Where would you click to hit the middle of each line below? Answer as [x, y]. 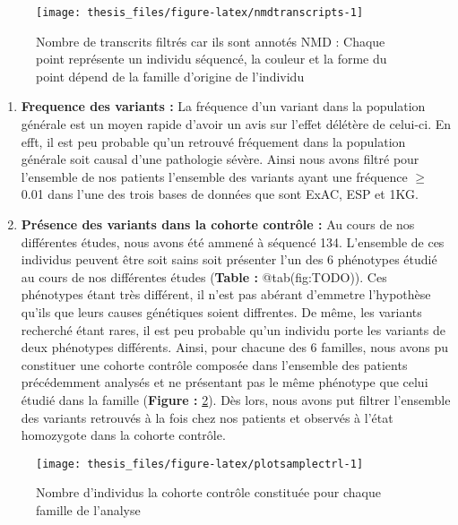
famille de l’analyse [88, 509]
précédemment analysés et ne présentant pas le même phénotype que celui [225, 382]
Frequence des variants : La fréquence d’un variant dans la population [223, 106]
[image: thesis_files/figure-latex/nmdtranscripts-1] [200, 13]
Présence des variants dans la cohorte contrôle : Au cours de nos [218, 224]
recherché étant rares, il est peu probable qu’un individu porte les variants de [233, 329]
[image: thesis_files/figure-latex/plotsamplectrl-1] [200, 464]
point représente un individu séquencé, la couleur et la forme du [212, 59]
